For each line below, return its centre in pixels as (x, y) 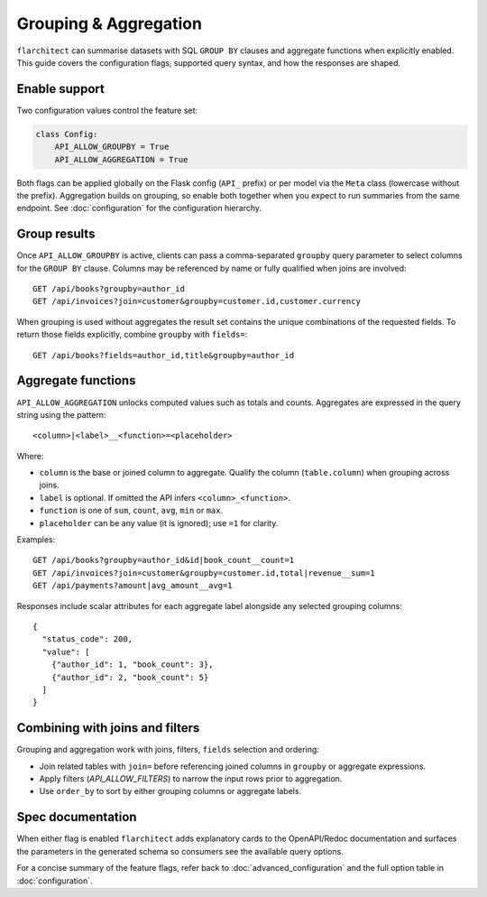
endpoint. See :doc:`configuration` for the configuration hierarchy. (139, 208)
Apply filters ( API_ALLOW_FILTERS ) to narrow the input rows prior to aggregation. (191, 779)
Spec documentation (77, 817)
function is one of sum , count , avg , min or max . (131, 511)
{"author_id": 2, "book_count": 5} (130, 677)
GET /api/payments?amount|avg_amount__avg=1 (133, 586)
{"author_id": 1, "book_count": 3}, (132, 665)
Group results (56, 234)
